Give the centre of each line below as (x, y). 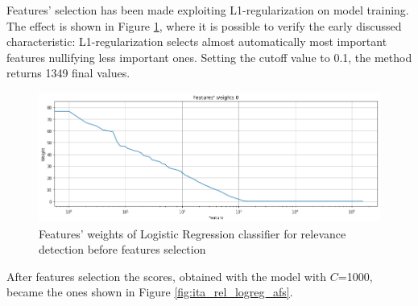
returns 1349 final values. (68, 73)
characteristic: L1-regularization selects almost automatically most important (197, 41)
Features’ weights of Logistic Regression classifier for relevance (192, 233)
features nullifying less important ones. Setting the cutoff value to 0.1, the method (209, 57)
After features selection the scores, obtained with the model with (167, 276)
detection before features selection (122, 249)
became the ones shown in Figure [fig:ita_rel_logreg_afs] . (150, 292)
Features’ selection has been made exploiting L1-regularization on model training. (208, 10)
